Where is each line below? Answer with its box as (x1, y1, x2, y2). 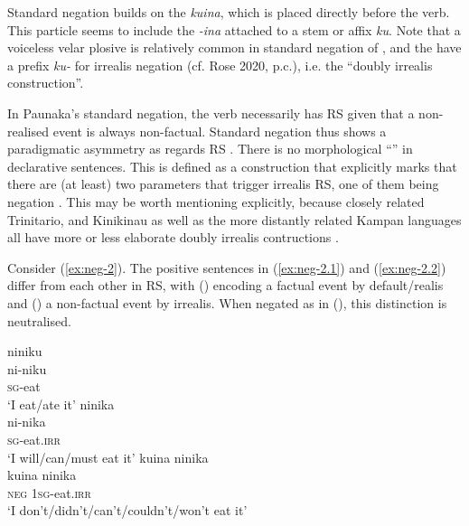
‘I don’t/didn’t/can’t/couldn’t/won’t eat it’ (7, 501, 248, 520)
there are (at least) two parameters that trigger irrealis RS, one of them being (7, 174, 439, 193)
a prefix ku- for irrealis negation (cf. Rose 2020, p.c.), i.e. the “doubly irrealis (7, 55, 433, 74)
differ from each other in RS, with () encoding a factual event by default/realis (7, 276, 444, 295)
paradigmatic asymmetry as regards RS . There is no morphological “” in (7, 139, 413, 158)
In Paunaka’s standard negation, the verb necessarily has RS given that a (7, 103, 415, 122)
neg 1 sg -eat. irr (7, 483, 91, 502)
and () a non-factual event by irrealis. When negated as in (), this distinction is (7, 293, 447, 312)
